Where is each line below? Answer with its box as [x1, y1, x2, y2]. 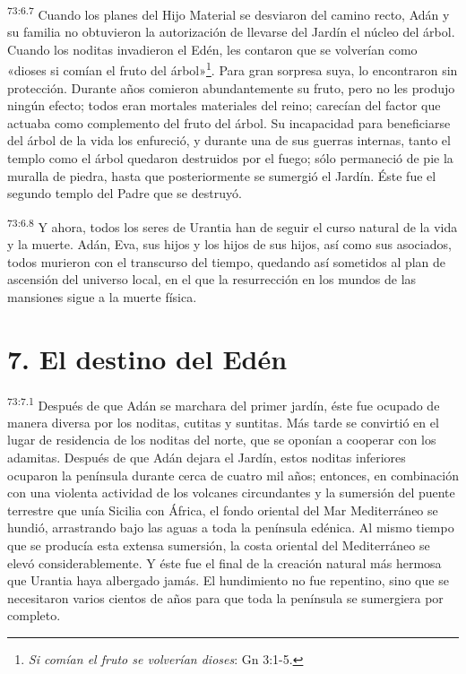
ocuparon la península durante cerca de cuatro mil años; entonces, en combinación [7, 465, 459, 484]
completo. [7, 606, 61, 625]
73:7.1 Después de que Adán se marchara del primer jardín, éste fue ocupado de [7, 393, 440, 414]
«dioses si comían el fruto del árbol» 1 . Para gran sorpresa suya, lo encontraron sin [7, 58, 458, 80]
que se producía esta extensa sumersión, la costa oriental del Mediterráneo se [7, 536, 430, 554]
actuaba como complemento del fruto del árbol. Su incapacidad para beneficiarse [7, 113, 451, 132]
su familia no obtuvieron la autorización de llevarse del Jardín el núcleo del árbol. [7, 22, 455, 41]
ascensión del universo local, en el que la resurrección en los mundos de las [7, 270, 417, 289]
